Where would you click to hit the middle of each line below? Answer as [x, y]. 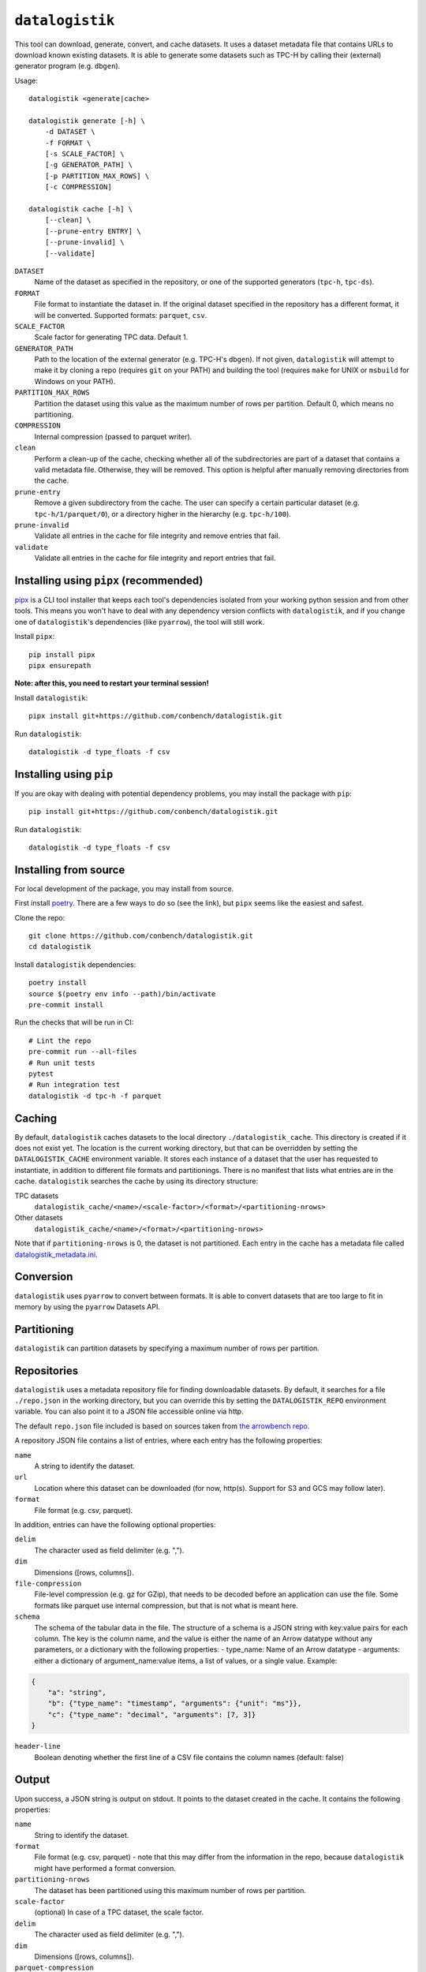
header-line [37, 1746]
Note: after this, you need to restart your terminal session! [112, 683]
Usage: [26, 80]
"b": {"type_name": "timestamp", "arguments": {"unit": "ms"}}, [175, 1703]
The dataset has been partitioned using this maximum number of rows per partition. [170, 1890]
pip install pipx [62, 654]
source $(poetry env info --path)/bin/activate [122, 993]
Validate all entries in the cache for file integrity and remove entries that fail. [157, 536]
